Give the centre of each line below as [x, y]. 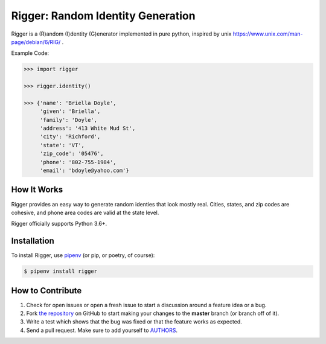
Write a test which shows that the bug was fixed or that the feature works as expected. [134, 322]
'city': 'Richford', [70, 137]
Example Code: [30, 53]
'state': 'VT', [62, 145]
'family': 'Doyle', [69, 120]
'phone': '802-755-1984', [78, 162]
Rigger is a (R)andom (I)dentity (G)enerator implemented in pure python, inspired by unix [121, 34]
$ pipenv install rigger [61, 271]
